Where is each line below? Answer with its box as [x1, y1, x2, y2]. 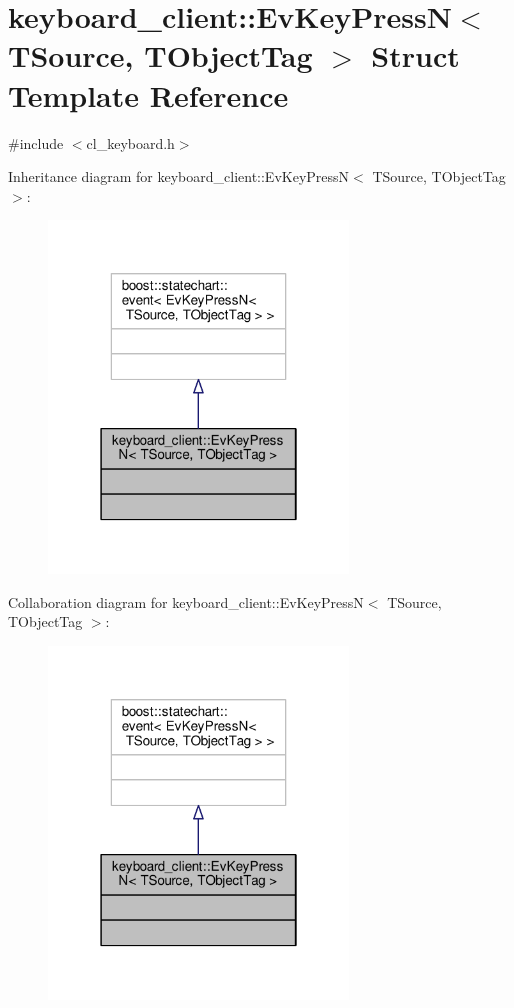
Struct [371, 35, 460, 76]
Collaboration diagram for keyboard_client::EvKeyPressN [8, 591, 364, 612]
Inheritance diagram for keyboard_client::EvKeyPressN [8, 166, 350, 187]
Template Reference [8, 74, 289, 115]
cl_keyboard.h [86, 132, 175, 153]
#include [8, 132, 64, 153]
